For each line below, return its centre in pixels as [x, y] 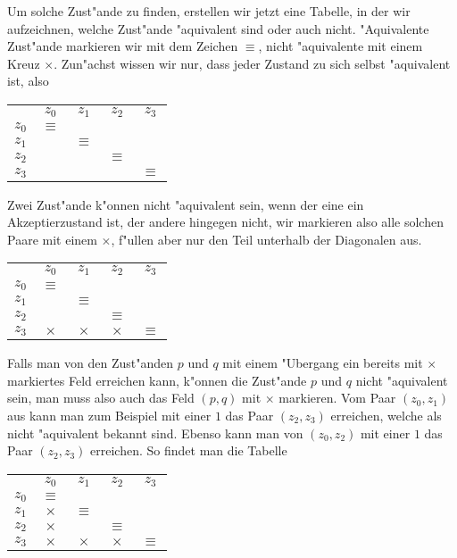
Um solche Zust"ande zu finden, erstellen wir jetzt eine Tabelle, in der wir [209, 11]
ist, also [28, 81]
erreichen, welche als [386, 415]
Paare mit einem [52, 239]
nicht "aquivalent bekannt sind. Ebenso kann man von [155, 433]
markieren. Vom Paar [337, 398]
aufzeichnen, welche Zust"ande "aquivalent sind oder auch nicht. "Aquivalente [218, 28]
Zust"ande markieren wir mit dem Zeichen [123, 46]
